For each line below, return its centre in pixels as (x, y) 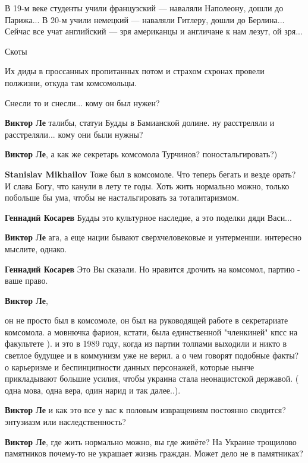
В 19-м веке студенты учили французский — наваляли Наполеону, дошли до (144, 8)
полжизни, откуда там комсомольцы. (71, 82)
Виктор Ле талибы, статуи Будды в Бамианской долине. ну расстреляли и (140, 123)
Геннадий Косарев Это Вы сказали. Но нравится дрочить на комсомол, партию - (153, 269)
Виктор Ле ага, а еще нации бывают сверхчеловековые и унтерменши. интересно (153, 237)
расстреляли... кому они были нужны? (74, 134)
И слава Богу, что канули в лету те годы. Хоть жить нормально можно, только (147, 185)
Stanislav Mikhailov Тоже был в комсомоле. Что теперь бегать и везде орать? (150, 174)
